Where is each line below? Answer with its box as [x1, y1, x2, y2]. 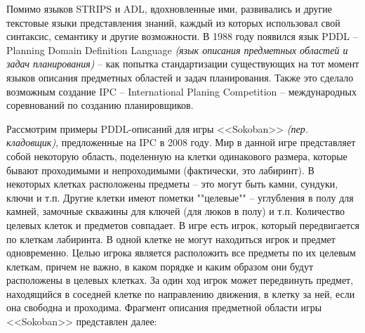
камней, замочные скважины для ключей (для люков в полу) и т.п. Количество [6, 204, 345, 218]
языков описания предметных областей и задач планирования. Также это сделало [6, 70, 354, 84]
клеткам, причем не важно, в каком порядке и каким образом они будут [6, 259, 314, 273]
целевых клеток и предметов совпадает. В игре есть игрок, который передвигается [6, 217, 359, 232]
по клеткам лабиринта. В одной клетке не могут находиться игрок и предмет [6, 231, 336, 246]
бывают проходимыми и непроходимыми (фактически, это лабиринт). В [6, 162, 314, 177]
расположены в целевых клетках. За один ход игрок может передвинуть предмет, [6, 273, 354, 287]
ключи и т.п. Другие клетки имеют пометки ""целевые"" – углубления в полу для [6, 190, 354, 204]
